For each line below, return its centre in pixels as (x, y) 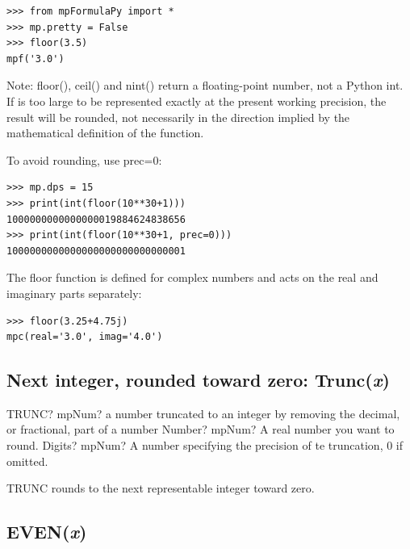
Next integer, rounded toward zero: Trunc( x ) (198, 380)
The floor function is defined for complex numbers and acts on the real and (192, 277)
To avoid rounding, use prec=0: (84, 159)
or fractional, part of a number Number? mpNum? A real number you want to (201, 429)
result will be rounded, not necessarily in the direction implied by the (178, 117)
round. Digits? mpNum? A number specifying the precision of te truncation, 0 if (205, 445)
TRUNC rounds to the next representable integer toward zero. (161, 488)
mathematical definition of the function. (105, 133)
